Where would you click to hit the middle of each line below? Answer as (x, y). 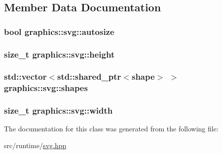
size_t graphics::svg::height (59, 54)
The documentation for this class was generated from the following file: (111, 129)
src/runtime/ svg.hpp (35, 145)
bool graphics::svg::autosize (59, 31)
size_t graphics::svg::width (58, 110)
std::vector (25, 77)
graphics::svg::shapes (46, 88)
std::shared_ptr (89, 77)
